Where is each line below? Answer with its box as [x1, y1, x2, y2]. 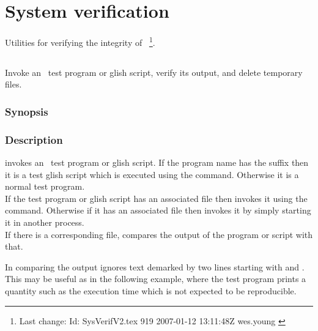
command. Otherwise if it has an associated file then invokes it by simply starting [5, 204, 311, 217]
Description [5, 132, 63, 147]
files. [5, 78, 22, 91]
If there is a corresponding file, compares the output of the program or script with [5, 228, 313, 240]
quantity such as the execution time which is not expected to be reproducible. [5, 284, 297, 297]
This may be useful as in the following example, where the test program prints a [5, 272, 306, 285]
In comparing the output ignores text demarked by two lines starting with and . [5, 260, 305, 273]
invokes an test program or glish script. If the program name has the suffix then [5, 156, 309, 169]
